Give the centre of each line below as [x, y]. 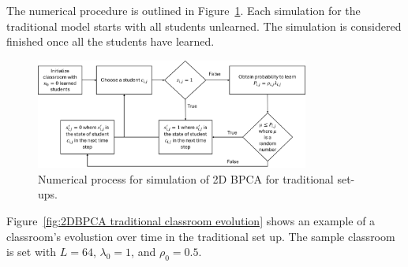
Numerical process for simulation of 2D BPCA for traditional [186, 178]
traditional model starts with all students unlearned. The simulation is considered [204, 26]
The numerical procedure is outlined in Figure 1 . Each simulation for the [183, 10]
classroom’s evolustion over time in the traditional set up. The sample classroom [201, 236]
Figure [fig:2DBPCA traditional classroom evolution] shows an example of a [191, 221]
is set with [32, 252]
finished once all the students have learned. [110, 41]
